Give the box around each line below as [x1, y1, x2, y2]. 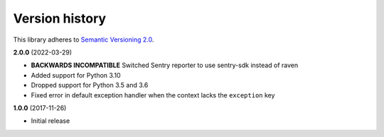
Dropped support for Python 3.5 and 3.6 [31, 81, 149, 90]
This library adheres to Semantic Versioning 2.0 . [13, 35, 154, 44]
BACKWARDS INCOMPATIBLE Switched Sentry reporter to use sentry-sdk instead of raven [31, 61, 299, 70]
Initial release [31, 117, 70, 125]
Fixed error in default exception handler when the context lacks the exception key [31, 90, 275, 99]
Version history [13, 11, 107, 26]
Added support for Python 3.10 [31, 71, 121, 79]
